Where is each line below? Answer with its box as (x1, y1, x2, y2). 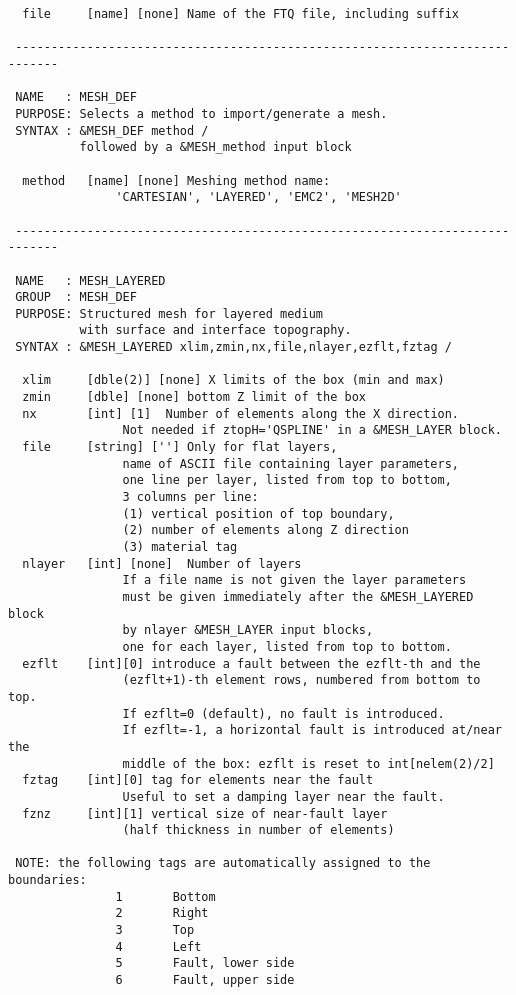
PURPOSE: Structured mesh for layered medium (15, 306, 323, 321)
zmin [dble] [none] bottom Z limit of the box (22, 390, 366, 405)
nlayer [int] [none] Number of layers (22, 556, 302, 571)
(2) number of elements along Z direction (122, 523, 409, 538)
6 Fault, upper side (115, 973, 295, 988)
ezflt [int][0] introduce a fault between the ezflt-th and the (22, 656, 481, 671)
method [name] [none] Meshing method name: (22, 173, 331, 188)
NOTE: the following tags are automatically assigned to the (15, 856, 431, 871)
